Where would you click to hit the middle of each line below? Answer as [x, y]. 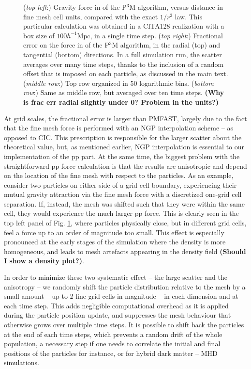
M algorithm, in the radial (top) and [166, 45]
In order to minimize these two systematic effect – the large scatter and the [116, 277]
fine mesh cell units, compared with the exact [91, 16]
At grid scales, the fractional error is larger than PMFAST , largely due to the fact [125, 118]
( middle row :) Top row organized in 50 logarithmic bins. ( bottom [118, 83]
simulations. [22, 362]
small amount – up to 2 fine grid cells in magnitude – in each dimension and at [121, 296]
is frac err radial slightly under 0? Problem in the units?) [121, 102]
